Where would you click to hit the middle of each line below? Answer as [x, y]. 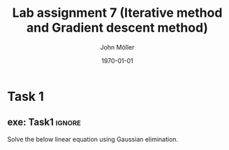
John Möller [117, 47]
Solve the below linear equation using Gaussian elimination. [93, 139]
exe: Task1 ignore [44, 122]
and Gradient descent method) [117, 28]
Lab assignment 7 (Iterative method [117, 13]
